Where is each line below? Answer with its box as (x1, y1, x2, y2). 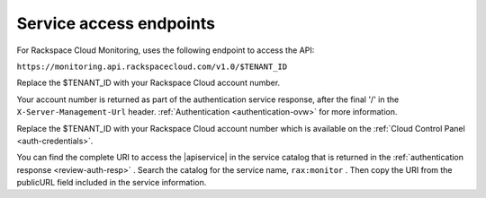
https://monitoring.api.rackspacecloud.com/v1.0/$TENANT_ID (16, 61, 288, 72)
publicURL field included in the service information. (16, 177, 207, 188)
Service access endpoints (16, 13, 216, 33)
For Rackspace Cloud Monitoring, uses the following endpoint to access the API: (16, 45, 315, 56)
